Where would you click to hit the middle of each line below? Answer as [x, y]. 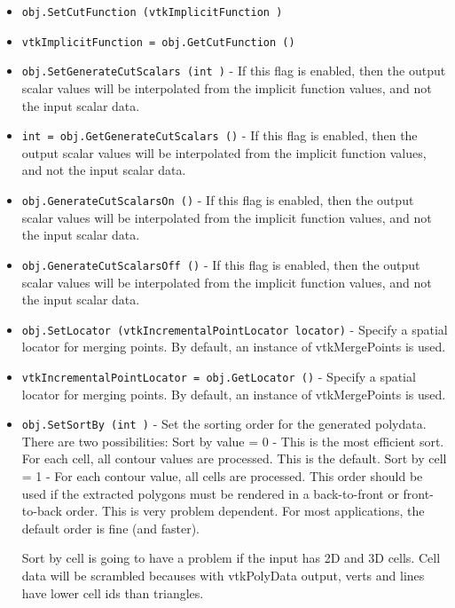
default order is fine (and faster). [110, 528]
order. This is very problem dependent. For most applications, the [245, 511]
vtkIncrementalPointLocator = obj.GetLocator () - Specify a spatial [219, 376]
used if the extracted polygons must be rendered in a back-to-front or [210, 493]
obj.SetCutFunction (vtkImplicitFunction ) [152, 12]
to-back [42, 511]
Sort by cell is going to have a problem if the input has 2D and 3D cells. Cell [231, 558]
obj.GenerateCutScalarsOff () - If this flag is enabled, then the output [221, 264]
